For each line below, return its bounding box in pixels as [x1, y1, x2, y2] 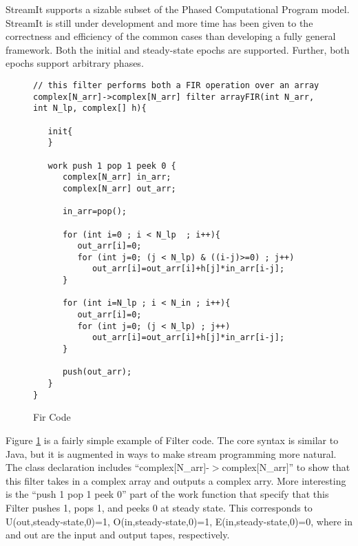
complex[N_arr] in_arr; [62, 172, 171, 182]
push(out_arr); [62, 367, 132, 377]
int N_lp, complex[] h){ [33, 103, 147, 114]
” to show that [288, 460, 350, 474]
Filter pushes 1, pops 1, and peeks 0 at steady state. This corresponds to [6, 500, 313, 514]
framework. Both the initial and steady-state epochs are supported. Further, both [6, 42, 350, 56]
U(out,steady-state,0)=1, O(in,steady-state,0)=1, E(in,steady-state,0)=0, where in [6, 514, 352, 528]
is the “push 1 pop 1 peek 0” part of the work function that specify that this [6, 487, 329, 501]
